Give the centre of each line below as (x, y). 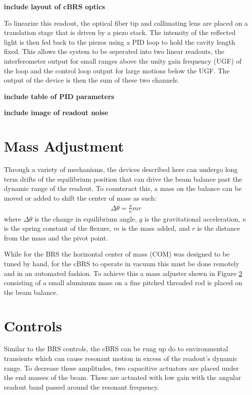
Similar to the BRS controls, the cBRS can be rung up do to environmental (116, 349)
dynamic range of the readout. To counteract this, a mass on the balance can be (123, 188)
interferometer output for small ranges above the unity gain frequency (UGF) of (123, 60)
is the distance (219, 228)
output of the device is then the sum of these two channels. (92, 80)
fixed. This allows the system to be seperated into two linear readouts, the (114, 51)
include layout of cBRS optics (55, 6)
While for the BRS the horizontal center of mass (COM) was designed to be (117, 254)
